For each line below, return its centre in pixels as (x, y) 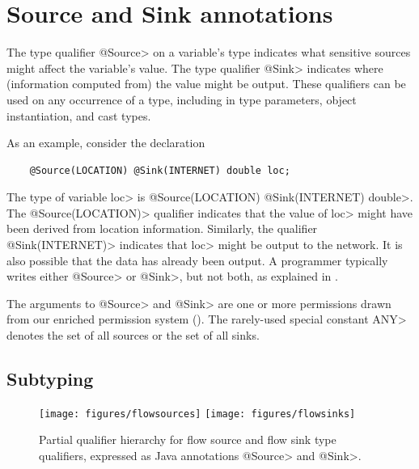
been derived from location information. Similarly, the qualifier (162, 228)
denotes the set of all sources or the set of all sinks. (133, 335)
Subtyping (50, 379)
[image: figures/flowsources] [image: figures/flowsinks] (197, 414)
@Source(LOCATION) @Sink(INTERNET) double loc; (160, 170)
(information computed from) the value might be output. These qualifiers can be (206, 84)
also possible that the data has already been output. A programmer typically (197, 260)
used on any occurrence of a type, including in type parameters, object (182, 99)
